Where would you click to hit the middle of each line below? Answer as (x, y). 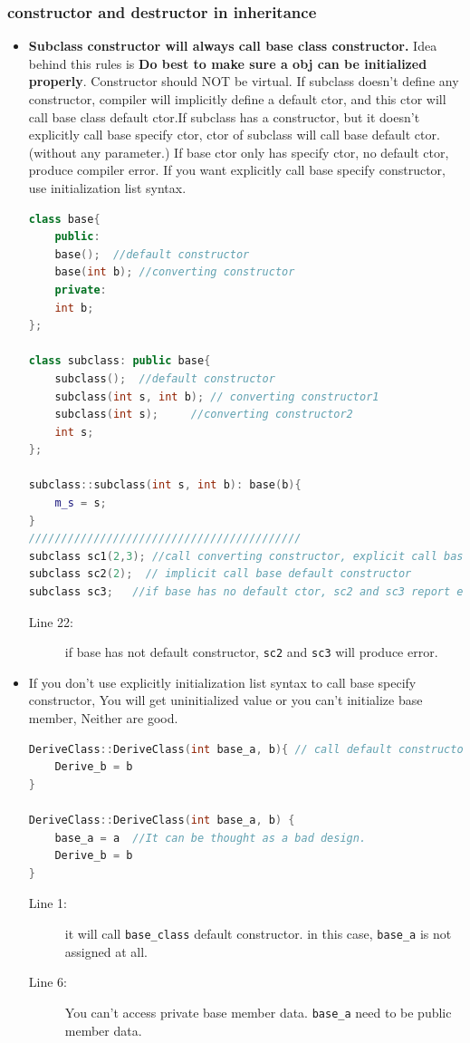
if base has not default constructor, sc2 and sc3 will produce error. (251, 652)
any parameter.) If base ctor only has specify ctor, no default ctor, (265, 152)
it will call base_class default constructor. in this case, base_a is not (258, 933)
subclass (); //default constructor (165, 378)
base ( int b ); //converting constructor (175, 272)
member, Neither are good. (103, 718)
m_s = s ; (81, 503)
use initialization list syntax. (107, 187)
